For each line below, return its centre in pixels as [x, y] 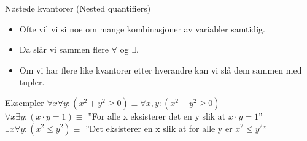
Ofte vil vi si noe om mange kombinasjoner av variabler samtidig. [142, 29]
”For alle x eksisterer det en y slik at [157, 116]
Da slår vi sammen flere [64, 49]
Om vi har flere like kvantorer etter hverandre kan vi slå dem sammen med [161, 70]
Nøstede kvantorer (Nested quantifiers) [78, 8]
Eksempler [25, 102]
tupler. [32, 82]
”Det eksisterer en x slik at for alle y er [159, 128]
